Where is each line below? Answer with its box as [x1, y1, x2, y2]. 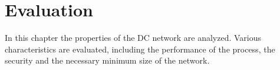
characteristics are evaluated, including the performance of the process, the [5, 43, 275, 55]
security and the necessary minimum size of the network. [5, 54, 210, 66]
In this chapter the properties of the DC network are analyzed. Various [5, 32, 262, 44]
